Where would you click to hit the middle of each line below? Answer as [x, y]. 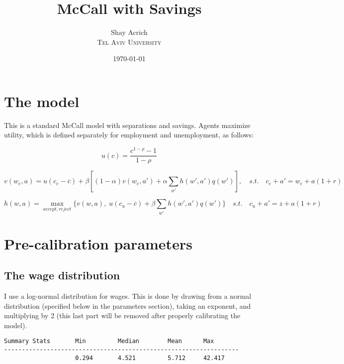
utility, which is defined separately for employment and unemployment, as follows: [129, 135]
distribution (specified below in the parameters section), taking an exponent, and [128, 305]
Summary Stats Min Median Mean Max [109, 341]
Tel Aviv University [129, 42]
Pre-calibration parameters [98, 243]
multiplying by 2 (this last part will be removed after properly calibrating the [122, 315]
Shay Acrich [129, 32]
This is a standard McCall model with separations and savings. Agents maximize [127, 125]
